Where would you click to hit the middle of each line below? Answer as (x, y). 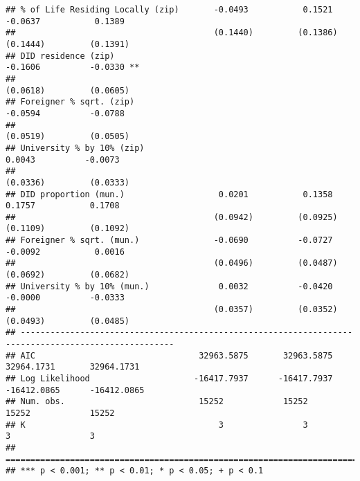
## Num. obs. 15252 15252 (157, 402)
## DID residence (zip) (60, 56)
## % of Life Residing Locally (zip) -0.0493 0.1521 (169, 10)
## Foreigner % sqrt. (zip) (70, 102)
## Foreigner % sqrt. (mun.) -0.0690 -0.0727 (169, 241)
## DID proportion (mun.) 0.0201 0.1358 (169, 194)
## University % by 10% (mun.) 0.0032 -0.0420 (169, 286)
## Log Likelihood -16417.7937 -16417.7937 (169, 379)
